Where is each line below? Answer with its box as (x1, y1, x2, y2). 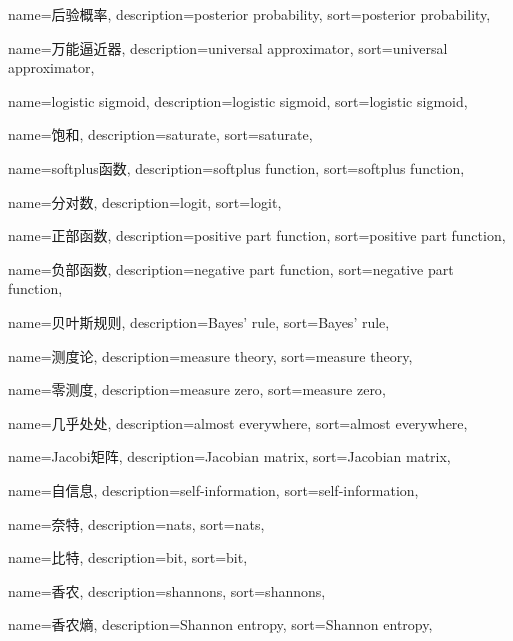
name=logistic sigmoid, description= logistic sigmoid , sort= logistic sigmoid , (8, 90, 468, 111)
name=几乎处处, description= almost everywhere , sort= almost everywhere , (8, 412, 468, 433)
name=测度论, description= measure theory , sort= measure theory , (8, 345, 413, 366)
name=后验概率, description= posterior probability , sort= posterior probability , (8, 4, 491, 24)
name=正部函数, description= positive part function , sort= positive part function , (8, 225, 506, 246)
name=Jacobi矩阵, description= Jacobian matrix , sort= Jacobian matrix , (8, 446, 451, 467)
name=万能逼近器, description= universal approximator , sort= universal (8, 37, 448, 58)
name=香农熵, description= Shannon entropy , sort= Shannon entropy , (8, 614, 433, 635)
